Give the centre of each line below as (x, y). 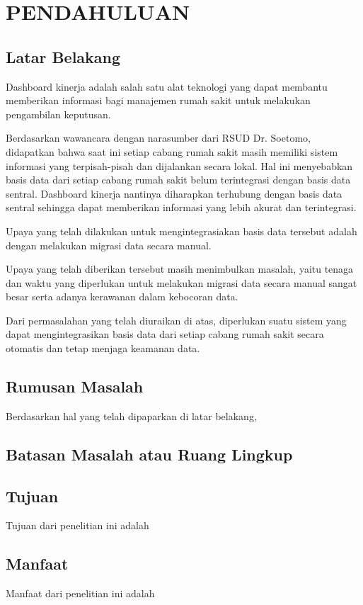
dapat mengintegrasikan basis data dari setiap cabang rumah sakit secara (165, 334)
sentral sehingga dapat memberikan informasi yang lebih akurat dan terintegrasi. (181, 207)
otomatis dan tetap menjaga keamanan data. (103, 348)
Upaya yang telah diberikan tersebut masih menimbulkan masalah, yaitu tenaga (180, 269)
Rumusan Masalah (75, 386)
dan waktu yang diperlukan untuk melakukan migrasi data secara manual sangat (181, 282)
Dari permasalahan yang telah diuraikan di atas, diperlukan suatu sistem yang (176, 320)
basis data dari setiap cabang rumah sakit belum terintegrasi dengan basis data (178, 180)
